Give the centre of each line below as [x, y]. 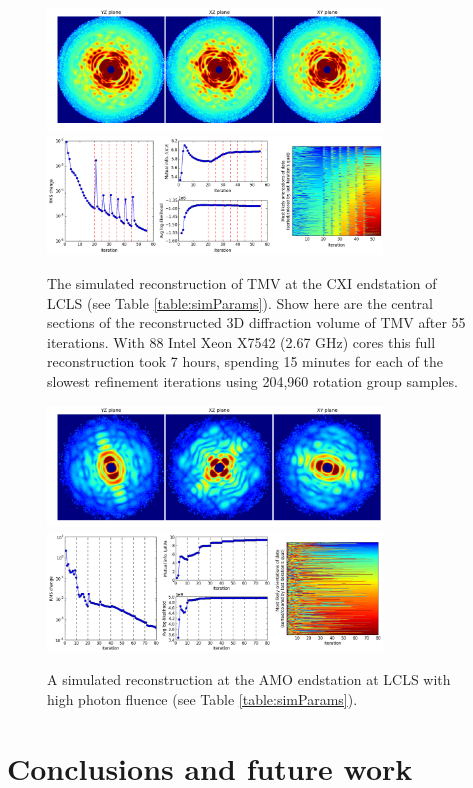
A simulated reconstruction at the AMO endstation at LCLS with [249, 679]
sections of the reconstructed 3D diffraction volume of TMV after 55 [256, 322]
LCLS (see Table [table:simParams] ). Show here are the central [240, 302]
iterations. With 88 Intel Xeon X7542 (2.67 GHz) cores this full [241, 341]
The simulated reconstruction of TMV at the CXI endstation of [242, 283]
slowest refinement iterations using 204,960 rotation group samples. [252, 380]
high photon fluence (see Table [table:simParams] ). [202, 698]
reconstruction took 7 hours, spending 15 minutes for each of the [245, 361]
